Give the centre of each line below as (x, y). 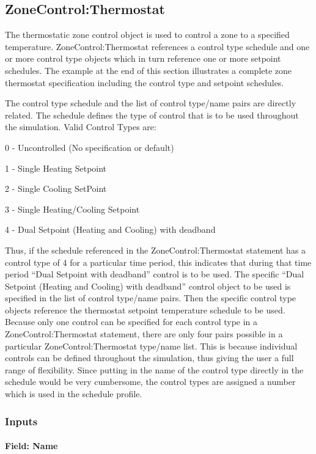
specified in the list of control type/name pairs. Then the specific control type (151, 298)
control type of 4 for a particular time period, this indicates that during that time (158, 262)
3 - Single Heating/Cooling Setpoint (72, 209)
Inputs (21, 421)
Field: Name (31, 446)
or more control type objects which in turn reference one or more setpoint (143, 58)
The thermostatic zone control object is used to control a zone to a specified (147, 35)
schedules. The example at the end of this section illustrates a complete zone (149, 70)
